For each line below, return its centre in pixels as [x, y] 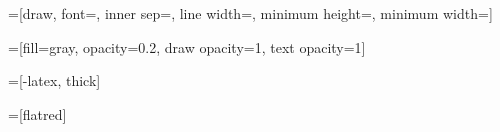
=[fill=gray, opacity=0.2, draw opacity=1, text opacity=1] [187, 46]
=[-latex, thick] [54, 80]
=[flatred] [37, 113]
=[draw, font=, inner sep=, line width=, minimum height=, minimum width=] [250, 13]
